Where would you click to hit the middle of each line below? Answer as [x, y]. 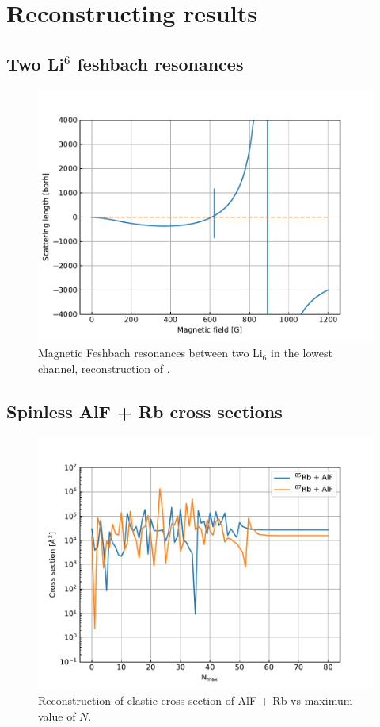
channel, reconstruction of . [104, 368]
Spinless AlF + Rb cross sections [144, 411]
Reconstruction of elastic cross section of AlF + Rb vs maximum [196, 700]
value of [57, 715]
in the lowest [302, 353]
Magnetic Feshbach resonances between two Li [150, 353]
